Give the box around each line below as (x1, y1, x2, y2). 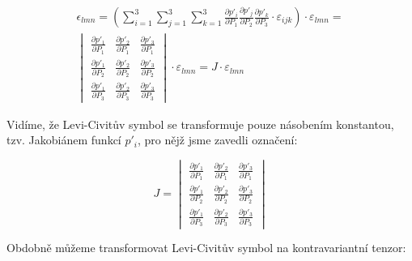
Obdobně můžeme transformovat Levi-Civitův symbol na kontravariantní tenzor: (6, 239, 406, 256)
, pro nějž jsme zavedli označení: (138, 131, 298, 148)
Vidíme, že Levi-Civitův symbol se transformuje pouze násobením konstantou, (6, 115, 394, 132)
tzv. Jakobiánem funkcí (6, 131, 121, 148)
